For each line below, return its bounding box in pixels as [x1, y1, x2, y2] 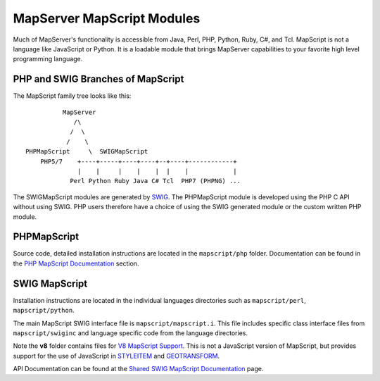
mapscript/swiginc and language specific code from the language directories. [13, 328, 248, 337]
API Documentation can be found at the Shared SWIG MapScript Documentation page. [13, 365, 264, 373]
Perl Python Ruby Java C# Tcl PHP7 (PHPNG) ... [70, 177, 241, 185]
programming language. [13, 55, 83, 63]
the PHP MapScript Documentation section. [13, 259, 139, 268]
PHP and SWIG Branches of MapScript [13, 73, 184, 85]
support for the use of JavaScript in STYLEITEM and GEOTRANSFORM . [13, 351, 220, 360]
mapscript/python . [13, 306, 75, 315]
